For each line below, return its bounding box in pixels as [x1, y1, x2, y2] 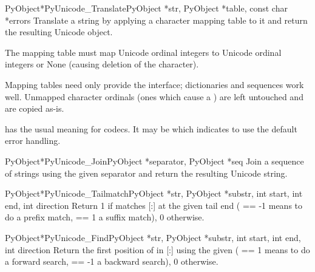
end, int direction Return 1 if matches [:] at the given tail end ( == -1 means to [5, 199, 303, 211]
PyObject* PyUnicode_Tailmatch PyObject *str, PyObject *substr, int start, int [5, 187, 303, 200]
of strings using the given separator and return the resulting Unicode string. [5, 166, 288, 179]
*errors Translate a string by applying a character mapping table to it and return [5, 13, 308, 26]
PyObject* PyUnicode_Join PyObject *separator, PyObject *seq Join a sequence [5, 154, 304, 167]
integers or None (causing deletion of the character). [5, 58, 199, 70]
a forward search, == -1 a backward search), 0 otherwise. [5, 255, 218, 268]
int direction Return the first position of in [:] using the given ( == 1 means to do [5, 243, 310, 256]
